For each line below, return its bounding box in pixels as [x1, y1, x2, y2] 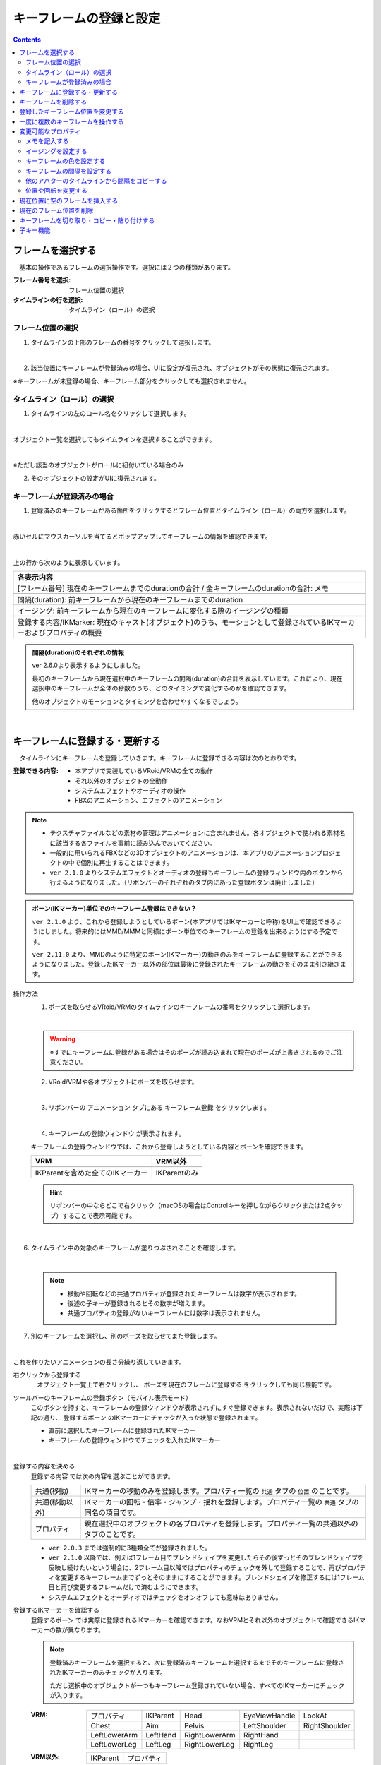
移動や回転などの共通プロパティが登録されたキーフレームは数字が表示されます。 [67, 1289, 301, 1298]
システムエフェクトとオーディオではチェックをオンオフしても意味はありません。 [48, 1593, 282, 1601]
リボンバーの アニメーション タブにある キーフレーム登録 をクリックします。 [48, 1103, 271, 1112]
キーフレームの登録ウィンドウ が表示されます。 [48, 1130, 186, 1138]
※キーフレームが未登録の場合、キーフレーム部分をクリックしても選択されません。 [13, 376, 250, 385]
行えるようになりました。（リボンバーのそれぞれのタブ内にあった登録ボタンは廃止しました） [49, 878, 319, 887]
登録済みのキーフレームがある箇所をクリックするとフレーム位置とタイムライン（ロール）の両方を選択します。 [30, 505, 351, 515]
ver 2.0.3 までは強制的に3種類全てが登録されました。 [48, 1543, 212, 1552]
